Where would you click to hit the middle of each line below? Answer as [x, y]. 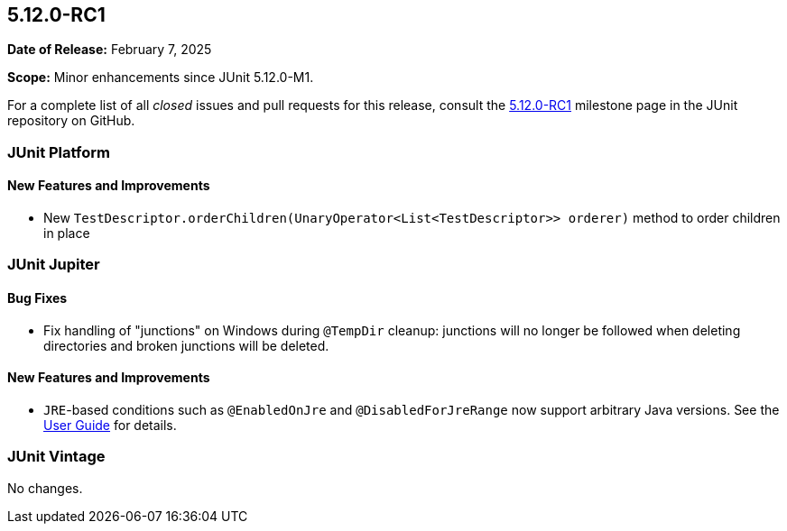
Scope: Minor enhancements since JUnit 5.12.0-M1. [161, 78]
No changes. [45, 488]
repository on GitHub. [71, 121]
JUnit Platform [59, 152]
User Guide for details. [110, 425]
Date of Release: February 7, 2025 [110, 50]
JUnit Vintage [56, 457]
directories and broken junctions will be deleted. [186, 345]
